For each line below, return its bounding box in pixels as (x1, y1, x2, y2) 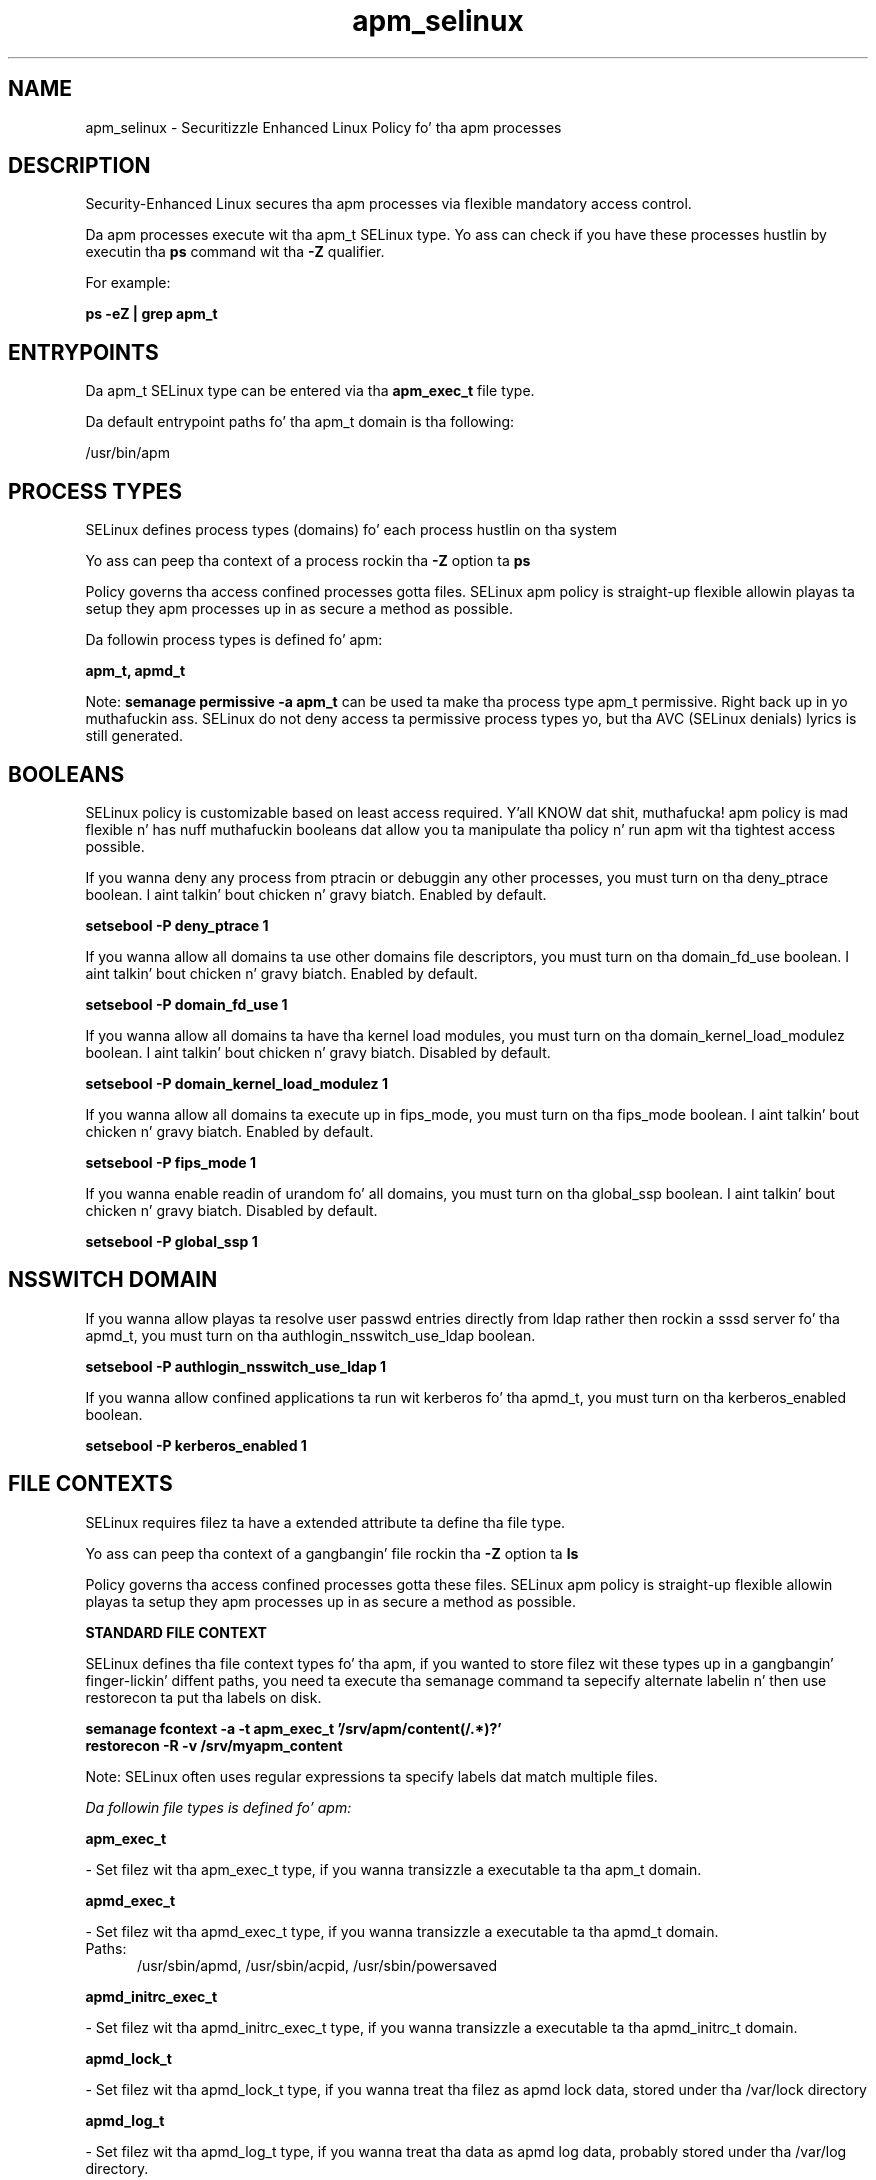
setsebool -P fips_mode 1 (85, 1153, 256, 1171)
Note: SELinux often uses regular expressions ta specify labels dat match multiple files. (85, 1767, 658, 1785)
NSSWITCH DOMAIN (8, 1267, 218, 1293)
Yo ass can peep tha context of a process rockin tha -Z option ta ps (85, 552, 531, 570)
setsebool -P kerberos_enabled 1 (85, 1436, 307, 1454)
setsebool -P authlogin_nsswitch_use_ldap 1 (85, 1357, 387, 1375)
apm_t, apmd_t (85, 662, 186, 680)
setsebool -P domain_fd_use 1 (85, 995, 288, 1013)
